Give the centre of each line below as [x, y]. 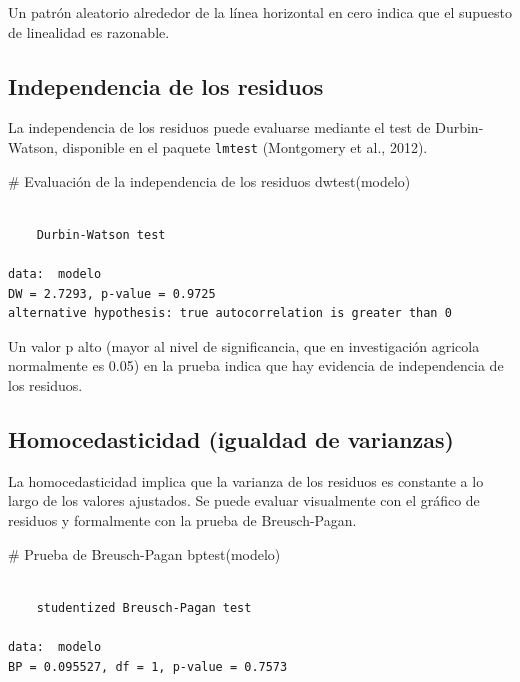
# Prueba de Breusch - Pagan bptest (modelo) [144, 553]
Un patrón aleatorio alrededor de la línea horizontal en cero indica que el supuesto [260, 12]
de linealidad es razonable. [89, 31]
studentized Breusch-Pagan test [144, 607]
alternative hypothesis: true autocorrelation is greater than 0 [230, 313]
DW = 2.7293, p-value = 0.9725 [112, 293]
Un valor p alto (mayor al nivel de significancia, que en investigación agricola [244, 345]
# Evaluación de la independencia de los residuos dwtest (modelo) [209, 180]
